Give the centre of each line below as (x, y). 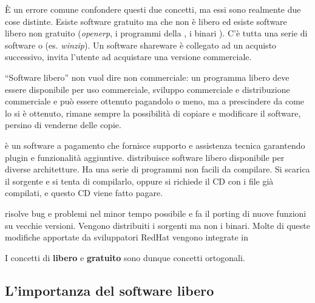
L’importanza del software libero (110, 290)
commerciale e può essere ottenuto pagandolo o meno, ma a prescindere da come (155, 101)
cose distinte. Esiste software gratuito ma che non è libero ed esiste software (146, 21)
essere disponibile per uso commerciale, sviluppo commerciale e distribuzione (147, 89)
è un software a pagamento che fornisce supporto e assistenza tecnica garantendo (155, 145)
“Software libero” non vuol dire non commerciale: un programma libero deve (147, 77)
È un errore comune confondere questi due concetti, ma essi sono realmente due (153, 9)
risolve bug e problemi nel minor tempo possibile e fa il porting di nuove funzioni (156, 213)
